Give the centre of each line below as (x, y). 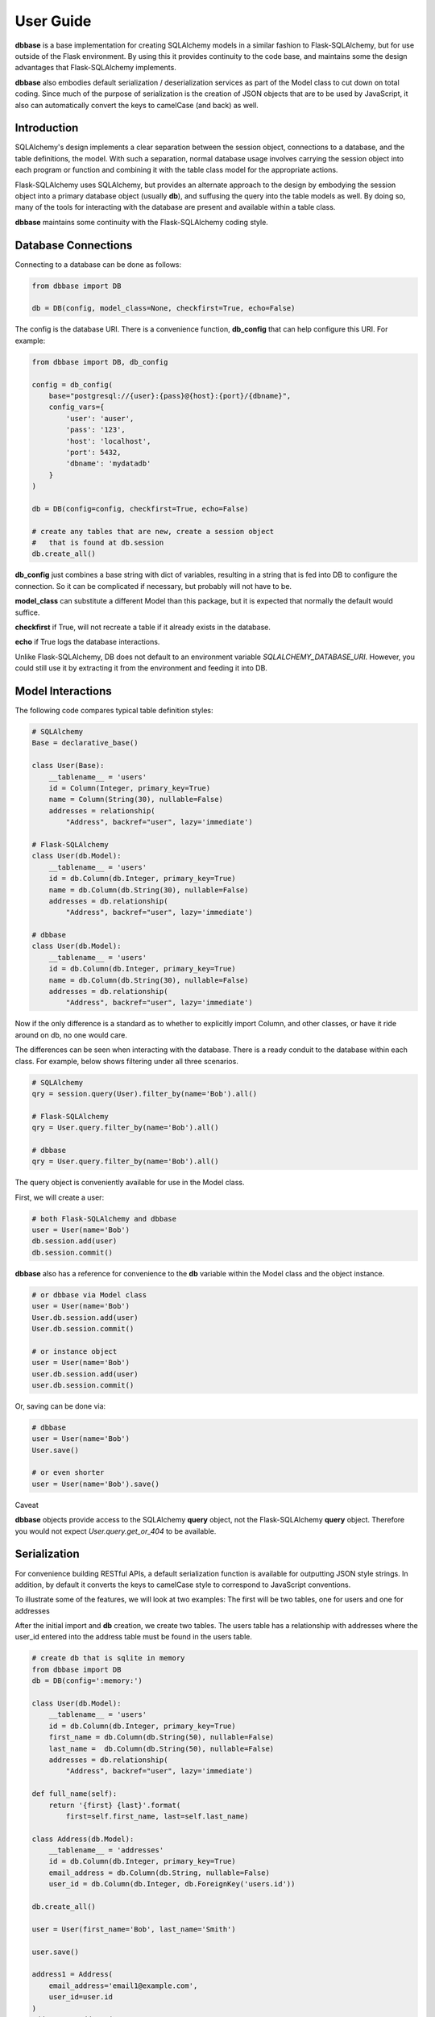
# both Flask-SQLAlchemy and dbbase (104, 1219)
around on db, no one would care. (71, 1035)
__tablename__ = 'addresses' (106, 1850)
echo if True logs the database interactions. (87, 642)
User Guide (53, 21)
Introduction (47, 128)
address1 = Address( (72, 1974)
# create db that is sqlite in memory (108, 1658)
